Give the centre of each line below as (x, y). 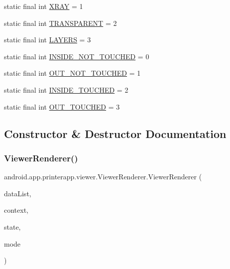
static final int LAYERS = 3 (48, 40)
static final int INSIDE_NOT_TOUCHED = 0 (77, 56)
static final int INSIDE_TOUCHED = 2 (66, 89)
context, (16, 210)
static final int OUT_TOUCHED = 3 (62, 106)
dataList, (18, 193)
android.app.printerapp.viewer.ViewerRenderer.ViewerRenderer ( (103, 177)
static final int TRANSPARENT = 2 (60, 23)
